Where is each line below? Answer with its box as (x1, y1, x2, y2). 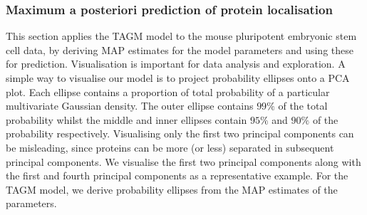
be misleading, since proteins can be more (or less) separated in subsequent (6, 140, 334, 154)
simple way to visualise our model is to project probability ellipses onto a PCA (6, 70, 350, 85)
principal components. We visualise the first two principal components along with (6, 154, 361, 169)
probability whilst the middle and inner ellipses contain (6, 112, 247, 127)
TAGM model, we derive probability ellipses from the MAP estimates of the (6, 182, 338, 196)
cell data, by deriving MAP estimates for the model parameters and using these (6, 42, 353, 57)
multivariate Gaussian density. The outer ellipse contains (6, 98, 254, 113)
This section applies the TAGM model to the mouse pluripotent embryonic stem (6, 28, 357, 43)
